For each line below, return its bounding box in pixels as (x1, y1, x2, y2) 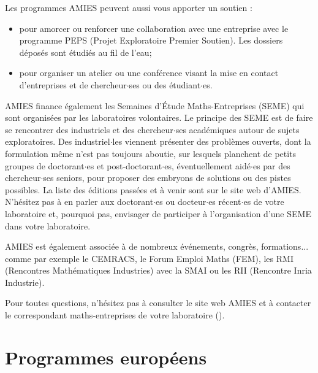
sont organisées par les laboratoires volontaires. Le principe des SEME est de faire (5, 111, 313, 124)
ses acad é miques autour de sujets (175, 123, 300, 136)
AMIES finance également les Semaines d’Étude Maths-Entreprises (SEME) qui (5, 99, 305, 112)
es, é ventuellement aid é (164, 159, 251, 172)
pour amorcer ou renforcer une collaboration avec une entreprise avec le (19, 21, 289, 34)
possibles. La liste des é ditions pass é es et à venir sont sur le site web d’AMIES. (5, 183, 301, 196)
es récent (208, 195, 241, 208)
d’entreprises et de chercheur (19, 78, 127, 91)
